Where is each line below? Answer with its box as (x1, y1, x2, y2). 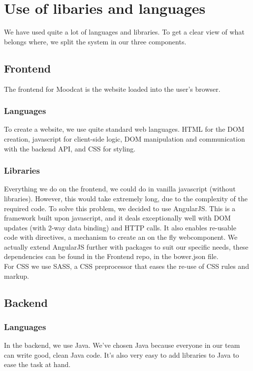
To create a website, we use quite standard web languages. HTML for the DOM (4, 124, 245, 134)
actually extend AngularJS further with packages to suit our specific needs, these (4, 241, 249, 252)
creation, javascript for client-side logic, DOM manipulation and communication (4, 133, 245, 144)
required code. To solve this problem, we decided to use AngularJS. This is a (4, 203, 236, 213)
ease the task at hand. (4, 359, 71, 370)
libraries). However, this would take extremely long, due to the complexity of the (4, 193, 248, 203)
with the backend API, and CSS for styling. (4, 143, 136, 153)
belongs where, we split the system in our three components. (4, 36, 187, 46)
